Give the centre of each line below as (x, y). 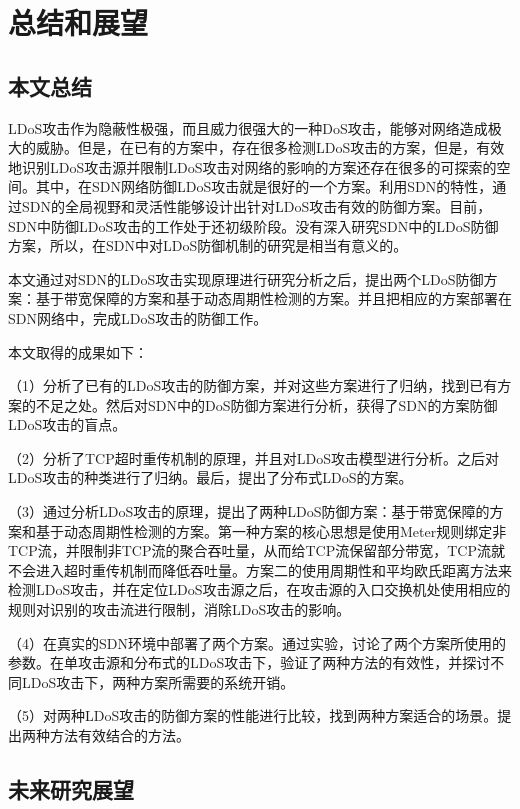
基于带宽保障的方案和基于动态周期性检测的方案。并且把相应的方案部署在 (273, 298)
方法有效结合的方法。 (119, 735)
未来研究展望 (71, 789)
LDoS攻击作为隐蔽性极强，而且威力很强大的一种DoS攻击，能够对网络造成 (248, 127)
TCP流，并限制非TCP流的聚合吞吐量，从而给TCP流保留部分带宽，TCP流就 (256, 550)
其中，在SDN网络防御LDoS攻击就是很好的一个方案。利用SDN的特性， (264, 186)
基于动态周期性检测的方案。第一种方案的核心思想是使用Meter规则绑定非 (271, 530)
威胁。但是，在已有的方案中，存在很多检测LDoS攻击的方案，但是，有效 (270, 147)
